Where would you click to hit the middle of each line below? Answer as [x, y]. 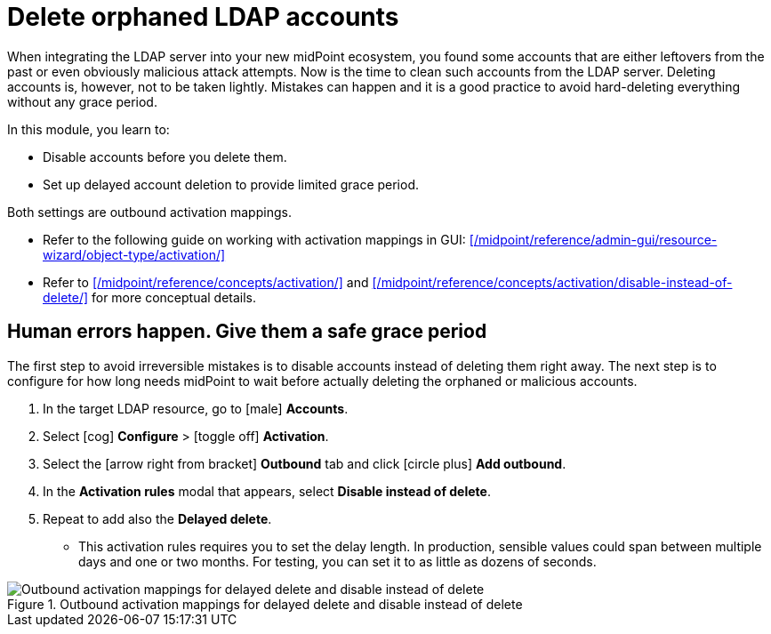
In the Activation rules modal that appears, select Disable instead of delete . [267, 491]
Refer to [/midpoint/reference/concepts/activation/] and [206, 282]
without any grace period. [82, 101]
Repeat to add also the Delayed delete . [157, 518]
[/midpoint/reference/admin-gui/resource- [593, 239]
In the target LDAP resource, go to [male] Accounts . [196, 408]
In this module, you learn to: [88, 129]
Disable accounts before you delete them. [165, 156]
